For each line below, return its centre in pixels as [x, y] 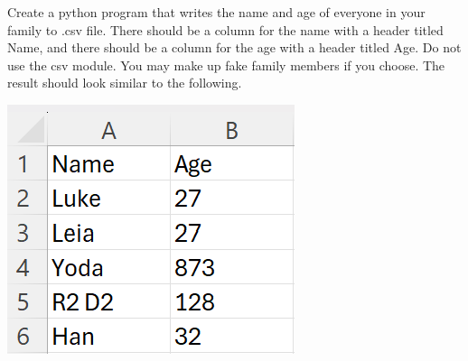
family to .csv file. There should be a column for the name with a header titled [225, 29]
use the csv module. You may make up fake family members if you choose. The [226, 65]
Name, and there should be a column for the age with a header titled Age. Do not [234, 47]
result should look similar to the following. [125, 83]
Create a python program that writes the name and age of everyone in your [216, 12]
